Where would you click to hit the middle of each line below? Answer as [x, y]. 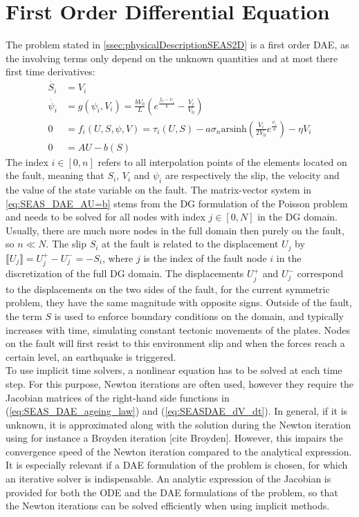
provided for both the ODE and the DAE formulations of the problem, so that [172, 492]
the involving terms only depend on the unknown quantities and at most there [172, 58]
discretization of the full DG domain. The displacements [125, 273]
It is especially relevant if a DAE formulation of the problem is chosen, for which [177, 465]
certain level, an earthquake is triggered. [91, 356]
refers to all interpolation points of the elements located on [222, 161]
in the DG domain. [297, 217]
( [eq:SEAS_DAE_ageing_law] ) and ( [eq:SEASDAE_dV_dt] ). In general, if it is [177, 411]
